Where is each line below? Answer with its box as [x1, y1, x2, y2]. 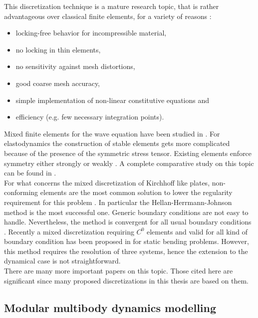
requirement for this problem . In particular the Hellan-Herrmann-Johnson [4, 196, 232, 207]
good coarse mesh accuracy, [15, 77, 100, 88]
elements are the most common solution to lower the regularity [40, 187, 233, 197]
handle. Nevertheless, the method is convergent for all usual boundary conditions [4, 216, 252, 227]
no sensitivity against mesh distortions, [15, 61, 135, 71]
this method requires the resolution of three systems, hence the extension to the [4, 245, 248, 256]
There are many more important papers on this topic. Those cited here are [4, 265, 233, 276]
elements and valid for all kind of [146, 226, 248, 236]
